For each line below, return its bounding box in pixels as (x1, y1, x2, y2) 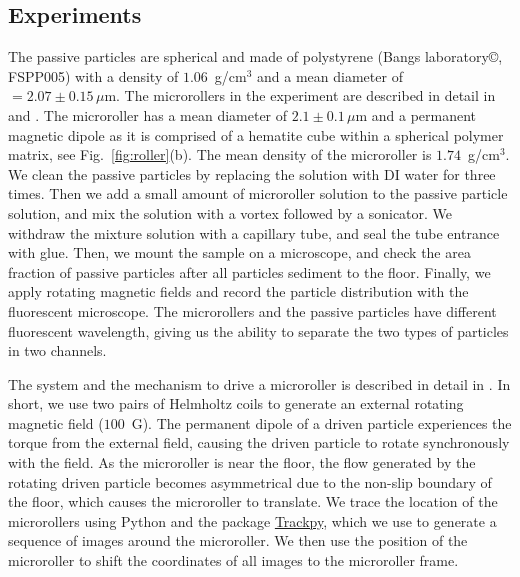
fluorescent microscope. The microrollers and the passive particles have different (8, 300, 497, 321)
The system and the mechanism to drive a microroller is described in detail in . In (8, 373, 511, 394)
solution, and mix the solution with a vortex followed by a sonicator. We (8, 202, 453, 223)
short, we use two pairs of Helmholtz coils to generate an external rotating (8, 393, 464, 414)
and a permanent (371, 104, 477, 125)
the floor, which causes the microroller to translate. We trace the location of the (8, 491, 498, 512)
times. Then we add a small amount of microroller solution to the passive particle (8, 183, 508, 204)
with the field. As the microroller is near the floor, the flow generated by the (8, 452, 476, 473)
